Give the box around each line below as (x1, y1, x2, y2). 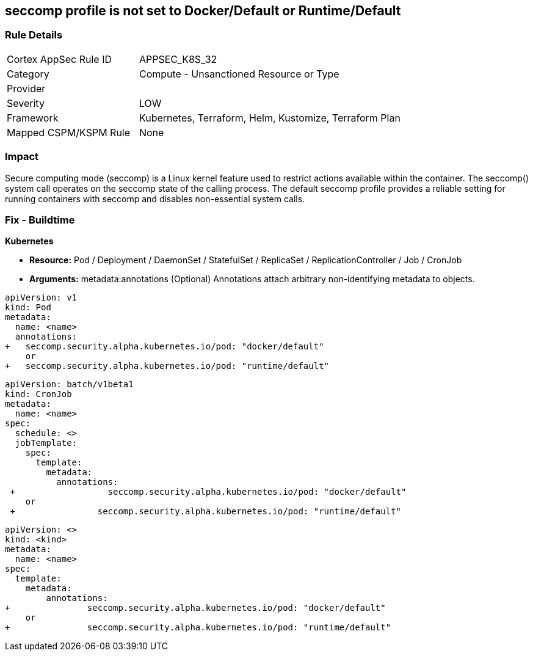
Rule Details (5, 29, 63, 42)
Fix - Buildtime (5, 213, 75, 226)
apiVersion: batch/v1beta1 (5, 379, 134, 390)
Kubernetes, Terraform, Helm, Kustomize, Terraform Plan (139, 111, 401, 124)
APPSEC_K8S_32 (139, 53, 217, 65)
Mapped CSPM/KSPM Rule (7, 126, 131, 139)
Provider (7, 82, 46, 95)
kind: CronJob (5, 389, 72, 399)
